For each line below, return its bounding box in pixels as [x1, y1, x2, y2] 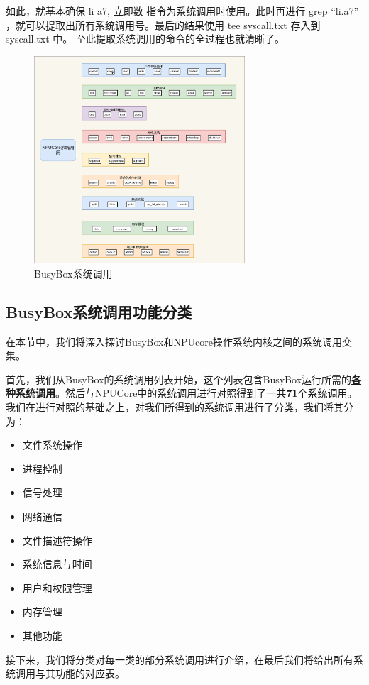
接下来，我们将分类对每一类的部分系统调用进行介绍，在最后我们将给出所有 [6, 652, 353, 667]
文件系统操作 [22, 437, 82, 452]
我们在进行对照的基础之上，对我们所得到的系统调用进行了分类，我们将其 [6, 399, 343, 414]
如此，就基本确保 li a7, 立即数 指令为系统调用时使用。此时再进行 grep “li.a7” [6, 4, 359, 18]
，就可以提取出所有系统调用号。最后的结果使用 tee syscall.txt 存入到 [6, 17, 321, 32]
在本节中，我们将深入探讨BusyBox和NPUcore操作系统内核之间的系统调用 [6, 334, 342, 349]
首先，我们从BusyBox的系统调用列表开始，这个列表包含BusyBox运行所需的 [6, 371, 352, 386]
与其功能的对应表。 [35, 666, 125, 681]
